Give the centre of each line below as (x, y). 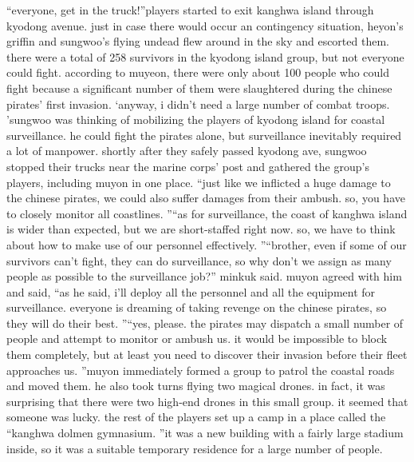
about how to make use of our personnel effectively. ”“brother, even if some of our (207, 244)
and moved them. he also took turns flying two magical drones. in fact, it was (196, 386)
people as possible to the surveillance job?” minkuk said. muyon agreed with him (204, 276)
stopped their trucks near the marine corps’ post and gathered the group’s (188, 166)
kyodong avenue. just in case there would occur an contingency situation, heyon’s (205, 25)
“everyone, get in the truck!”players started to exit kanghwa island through (190, 10)
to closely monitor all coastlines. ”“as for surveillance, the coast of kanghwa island (207, 213)
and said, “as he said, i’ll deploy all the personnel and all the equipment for (191, 291)
